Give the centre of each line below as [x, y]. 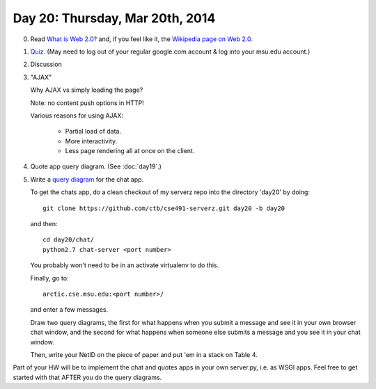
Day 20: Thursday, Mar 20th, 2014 [114, 18]
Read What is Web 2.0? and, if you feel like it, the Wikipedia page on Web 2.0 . [142, 39]
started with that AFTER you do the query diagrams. [87, 377]
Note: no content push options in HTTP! [87, 103]
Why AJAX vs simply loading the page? [87, 90]
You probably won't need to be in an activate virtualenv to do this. [125, 265]
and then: [44, 224]
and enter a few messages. [69, 310]
